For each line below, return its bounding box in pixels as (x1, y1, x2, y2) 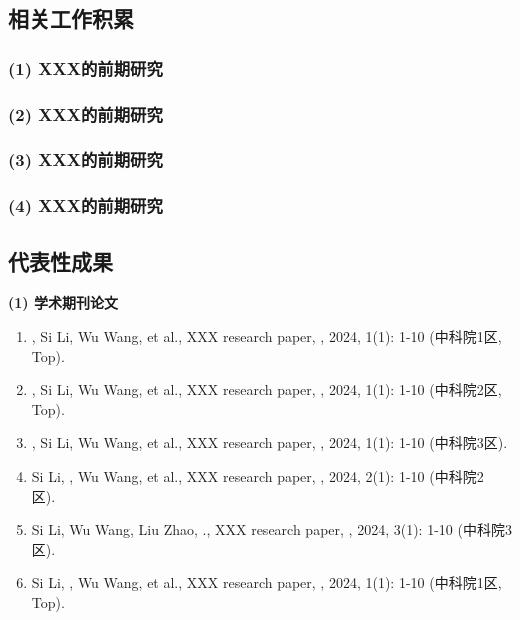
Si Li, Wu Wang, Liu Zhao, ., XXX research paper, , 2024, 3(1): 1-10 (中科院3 (31, 519, 512, 540)
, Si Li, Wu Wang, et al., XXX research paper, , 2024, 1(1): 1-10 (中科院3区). (31, 432, 508, 453)
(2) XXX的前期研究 (8, 101, 163, 126)
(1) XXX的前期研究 (8, 55, 163, 80)
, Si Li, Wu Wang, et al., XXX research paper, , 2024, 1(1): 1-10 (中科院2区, (31, 379, 502, 400)
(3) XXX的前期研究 (8, 147, 163, 172)
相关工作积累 (8, 3, 134, 34)
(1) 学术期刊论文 (8, 292, 118, 313)
